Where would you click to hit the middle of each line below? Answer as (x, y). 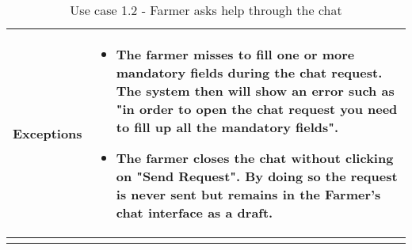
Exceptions (48, 133)
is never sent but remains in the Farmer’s (248, 194)
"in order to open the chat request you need (257, 109)
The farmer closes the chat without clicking (255, 158)
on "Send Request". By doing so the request (257, 176)
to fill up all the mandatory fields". (227, 127)
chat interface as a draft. (195, 212)
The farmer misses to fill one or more (235, 54)
